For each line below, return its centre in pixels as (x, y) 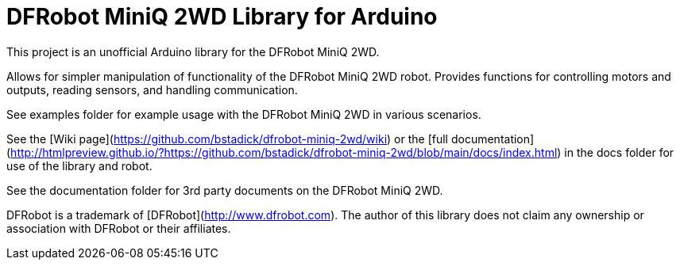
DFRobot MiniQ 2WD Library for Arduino (222, 17)
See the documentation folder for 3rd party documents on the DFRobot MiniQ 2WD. (225, 190)
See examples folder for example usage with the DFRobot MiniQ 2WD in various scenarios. (244, 114)
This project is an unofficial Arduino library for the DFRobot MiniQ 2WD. (193, 51)
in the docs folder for (619, 152)
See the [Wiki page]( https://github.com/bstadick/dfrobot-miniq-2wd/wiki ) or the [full (227, 139)
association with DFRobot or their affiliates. (119, 228)
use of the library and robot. (79, 165)
